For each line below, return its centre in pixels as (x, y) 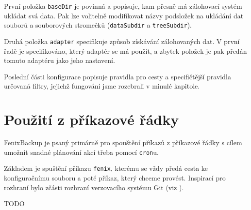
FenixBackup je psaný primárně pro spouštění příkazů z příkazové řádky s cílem (123, 142)
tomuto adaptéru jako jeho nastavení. (59, 60)
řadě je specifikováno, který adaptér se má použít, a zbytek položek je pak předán (125, 51)
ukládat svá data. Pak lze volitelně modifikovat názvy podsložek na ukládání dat (124, 15)
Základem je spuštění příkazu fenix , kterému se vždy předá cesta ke (106, 168)
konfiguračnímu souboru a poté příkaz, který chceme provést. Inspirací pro (115, 177)
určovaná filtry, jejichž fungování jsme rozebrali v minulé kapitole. (102, 86)
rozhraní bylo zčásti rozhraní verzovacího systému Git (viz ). (94, 187)
